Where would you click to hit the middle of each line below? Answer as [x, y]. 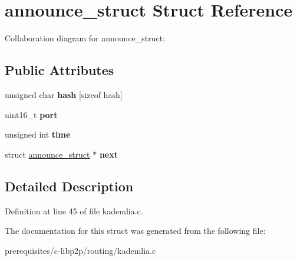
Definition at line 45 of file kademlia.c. [74, 211]
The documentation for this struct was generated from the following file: [135, 231]
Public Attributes [60, 70]
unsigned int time [38, 134]
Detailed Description [69, 186]
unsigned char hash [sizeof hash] [64, 94]
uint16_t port [31, 114]
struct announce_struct [47, 154]
